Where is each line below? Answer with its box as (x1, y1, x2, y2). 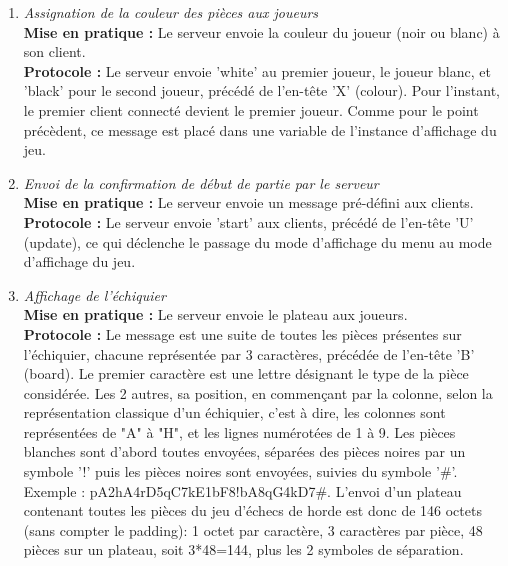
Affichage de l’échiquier (23, 284, 166, 305)
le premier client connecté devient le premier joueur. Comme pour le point (23, 99, 479, 120)
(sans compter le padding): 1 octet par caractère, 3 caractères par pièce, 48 (23, 519, 483, 540)
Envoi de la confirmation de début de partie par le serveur (23, 172, 379, 193)
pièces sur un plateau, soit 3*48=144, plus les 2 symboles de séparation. (23, 539, 464, 560)
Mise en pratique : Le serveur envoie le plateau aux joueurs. (23, 304, 408, 325)
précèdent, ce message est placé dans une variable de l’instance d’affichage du (23, 119, 497, 140)
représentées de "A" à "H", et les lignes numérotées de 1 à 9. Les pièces (23, 421, 456, 442)
